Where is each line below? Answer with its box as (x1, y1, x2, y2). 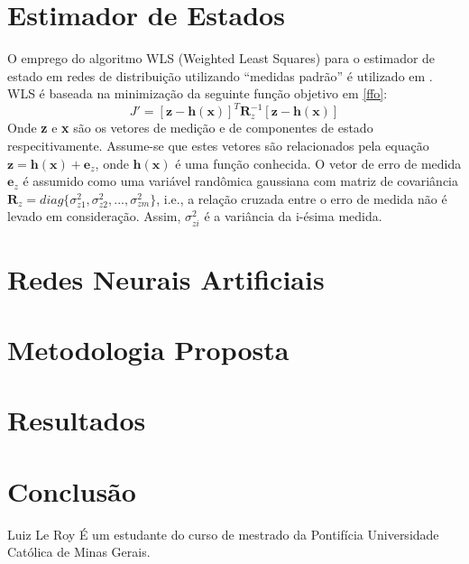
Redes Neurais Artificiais (7, 260, 325, 297)
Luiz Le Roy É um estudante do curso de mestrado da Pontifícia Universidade (7, 524, 439, 543)
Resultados (7, 402, 146, 439)
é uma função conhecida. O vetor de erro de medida (175, 153, 462, 172)
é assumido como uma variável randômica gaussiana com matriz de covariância (23, 171, 459, 190)
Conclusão (7, 472, 136, 509)
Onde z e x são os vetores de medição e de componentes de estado (7, 118, 373, 137)
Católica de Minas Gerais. (7, 542, 151, 561)
